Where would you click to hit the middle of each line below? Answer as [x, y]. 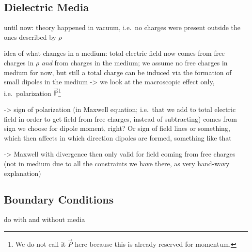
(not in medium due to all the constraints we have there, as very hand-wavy [117, 163]
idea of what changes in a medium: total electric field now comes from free [114, 53]
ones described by [30, 37]
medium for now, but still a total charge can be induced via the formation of [118, 72]
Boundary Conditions [59, 199]
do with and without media [45, 219]
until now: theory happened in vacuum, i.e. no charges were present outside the [122, 27]
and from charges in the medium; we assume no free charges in [134, 62]
